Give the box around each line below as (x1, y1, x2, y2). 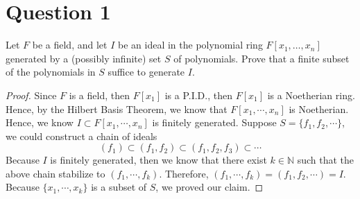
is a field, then (69, 87, 130, 102)
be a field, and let (32, 37, 108, 52)
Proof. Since (6, 87, 57, 102)
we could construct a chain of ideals (6, 128, 157, 143)
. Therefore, (159, 166, 209, 180)
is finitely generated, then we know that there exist (50, 153, 267, 167)
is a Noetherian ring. (267, 87, 355, 102)
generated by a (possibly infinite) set (6, 51, 162, 65)
